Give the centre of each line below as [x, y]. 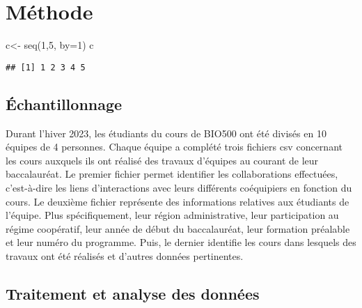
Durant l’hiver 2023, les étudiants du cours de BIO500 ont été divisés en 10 [166, 133]
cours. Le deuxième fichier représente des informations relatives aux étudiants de [178, 201]
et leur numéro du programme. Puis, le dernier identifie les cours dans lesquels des [181, 242]
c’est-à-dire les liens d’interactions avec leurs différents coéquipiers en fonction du [179, 187]
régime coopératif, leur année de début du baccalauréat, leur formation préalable [178, 228]
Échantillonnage [64, 103]
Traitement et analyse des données [133, 293]
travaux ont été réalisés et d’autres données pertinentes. [125, 255]
